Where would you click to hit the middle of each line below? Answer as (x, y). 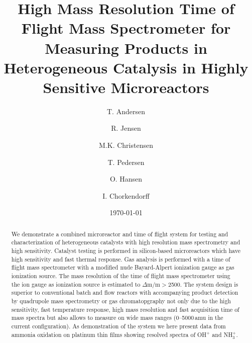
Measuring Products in (126, 48)
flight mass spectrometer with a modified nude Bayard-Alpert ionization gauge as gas (123, 267)
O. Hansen (126, 179)
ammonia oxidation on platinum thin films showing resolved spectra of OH (109, 334)
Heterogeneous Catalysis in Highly (126, 67)
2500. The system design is (203, 284)
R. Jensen (126, 128)
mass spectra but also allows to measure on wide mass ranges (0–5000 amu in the (117, 318)
